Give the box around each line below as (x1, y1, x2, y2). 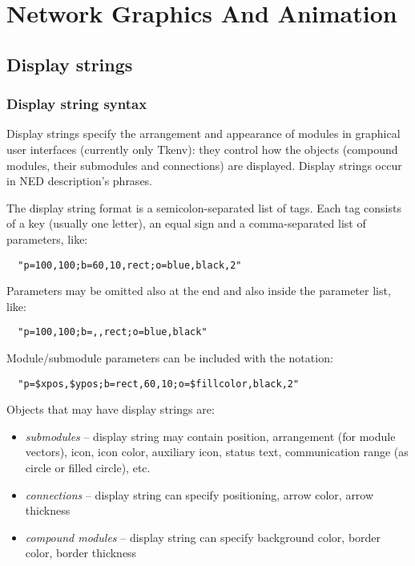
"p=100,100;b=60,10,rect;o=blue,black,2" (18, 259, 242, 271)
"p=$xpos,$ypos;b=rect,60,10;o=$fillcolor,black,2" (18, 378, 300, 390)
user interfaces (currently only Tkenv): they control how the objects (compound (6, 140, 398, 157)
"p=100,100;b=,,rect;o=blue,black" (18, 326, 207, 338)
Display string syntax (6, 94, 147, 114)
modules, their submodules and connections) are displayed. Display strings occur (6, 156, 402, 173)
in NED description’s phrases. (6, 172, 153, 189)
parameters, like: (6, 230, 88, 247)
